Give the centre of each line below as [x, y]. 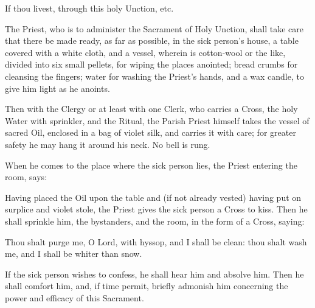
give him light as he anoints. [57, 88]
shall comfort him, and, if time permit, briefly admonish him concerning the [147, 286]
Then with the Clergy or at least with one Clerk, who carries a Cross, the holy [151, 109]
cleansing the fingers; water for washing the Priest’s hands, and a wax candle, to [154, 76]
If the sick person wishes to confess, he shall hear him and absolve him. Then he [154, 274]
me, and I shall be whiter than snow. [74, 254]
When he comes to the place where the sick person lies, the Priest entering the [151, 165]
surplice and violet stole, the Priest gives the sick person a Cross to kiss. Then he [156, 209]
